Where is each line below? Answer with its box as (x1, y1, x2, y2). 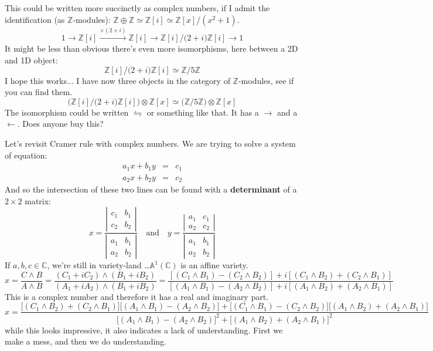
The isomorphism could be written (5, 106, 129, 118)
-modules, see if (238, 74, 294, 86)
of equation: (5, 148, 47, 161)
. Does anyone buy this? (17, 117, 104, 130)
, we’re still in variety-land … (47, 259, 150, 271)
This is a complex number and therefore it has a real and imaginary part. (5, 290, 269, 302)
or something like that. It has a (146, 106, 259, 118)
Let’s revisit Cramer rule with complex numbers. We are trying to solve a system (5, 137, 296, 149)
